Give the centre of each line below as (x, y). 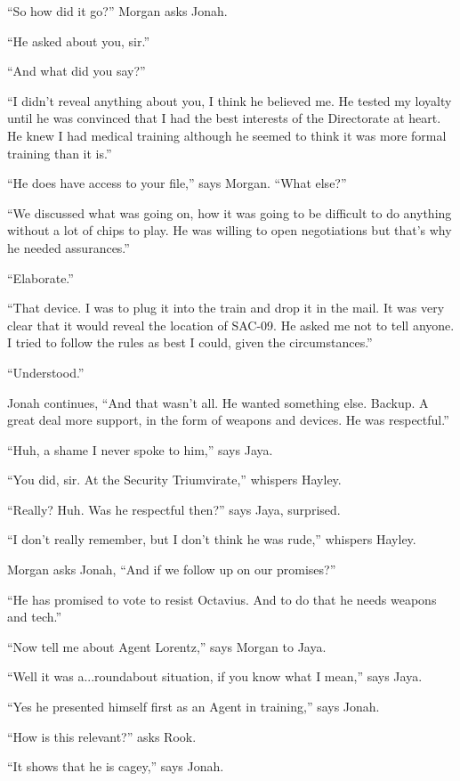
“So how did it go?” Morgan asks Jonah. (117, 11)
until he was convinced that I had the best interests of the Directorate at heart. (224, 118)
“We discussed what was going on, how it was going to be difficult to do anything (230, 212)
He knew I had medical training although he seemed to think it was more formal (227, 135)
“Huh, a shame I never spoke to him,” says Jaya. (140, 449)
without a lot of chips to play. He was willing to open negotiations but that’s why (230, 230)
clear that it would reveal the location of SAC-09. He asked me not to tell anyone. (231, 325)
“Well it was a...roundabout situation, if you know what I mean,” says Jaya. (215, 676)
